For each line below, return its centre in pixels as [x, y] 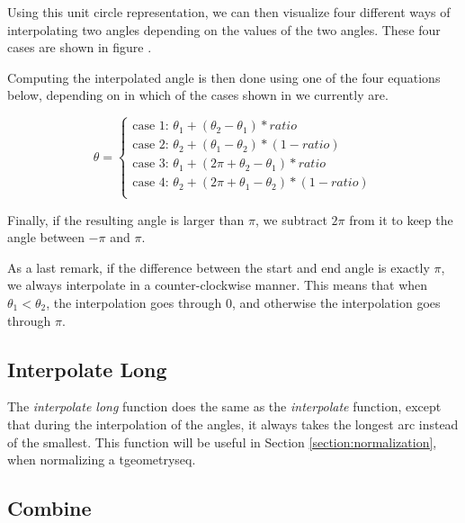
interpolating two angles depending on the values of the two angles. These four [224, 29]
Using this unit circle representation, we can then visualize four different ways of [229, 12]
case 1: [151, 126]
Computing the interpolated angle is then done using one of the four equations [224, 77]
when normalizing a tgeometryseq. [102, 460]
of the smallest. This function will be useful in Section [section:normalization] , [222, 442]
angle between [46, 237]
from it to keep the [401, 219]
